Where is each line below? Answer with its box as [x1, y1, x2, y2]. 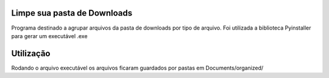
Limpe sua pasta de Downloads [11, 8, 133, 18]
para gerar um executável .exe [11, 32, 88, 39]
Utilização [11, 48, 51, 59]
